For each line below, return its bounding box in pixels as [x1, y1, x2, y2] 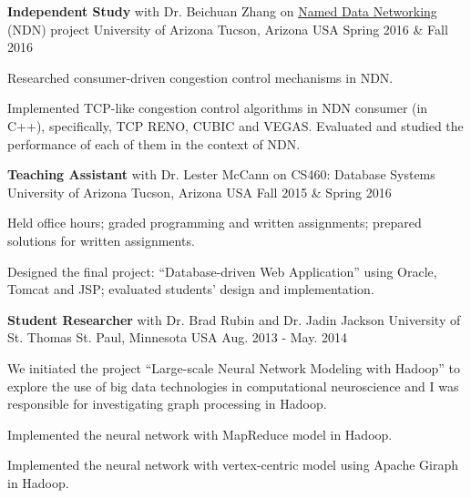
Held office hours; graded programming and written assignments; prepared [7, 213, 422, 232]
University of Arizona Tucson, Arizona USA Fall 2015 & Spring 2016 [7, 182, 392, 201]
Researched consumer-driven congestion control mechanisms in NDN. [7, 67, 394, 86]
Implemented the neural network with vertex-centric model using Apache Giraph [7, 455, 459, 474]
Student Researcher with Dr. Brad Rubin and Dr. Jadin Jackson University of [7, 310, 461, 329]
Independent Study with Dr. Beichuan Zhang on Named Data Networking [7, 2, 437, 20]
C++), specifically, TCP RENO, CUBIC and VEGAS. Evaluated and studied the [7, 116, 464, 135]
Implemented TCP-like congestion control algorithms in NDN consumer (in [7, 98, 428, 117]
